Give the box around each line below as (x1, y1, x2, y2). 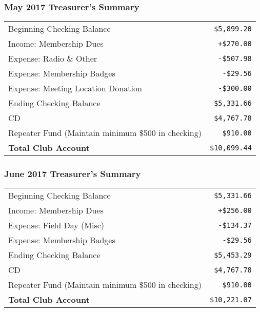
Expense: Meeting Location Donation (8, 82, 142, 94)
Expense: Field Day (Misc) (8, 219, 105, 231)
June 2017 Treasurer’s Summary (4, 167, 141, 180)
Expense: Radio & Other (8, 52, 97, 65)
